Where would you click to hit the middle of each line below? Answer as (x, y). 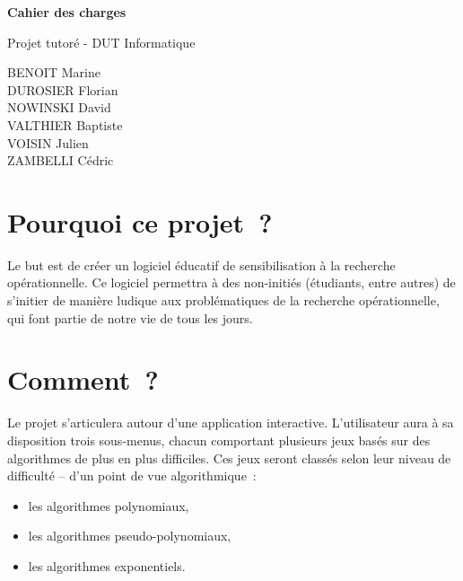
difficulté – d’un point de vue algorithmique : (132, 475)
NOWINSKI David (59, 107)
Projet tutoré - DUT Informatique (101, 42)
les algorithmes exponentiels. (107, 565)
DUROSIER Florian (63, 89)
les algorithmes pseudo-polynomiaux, (130, 536)
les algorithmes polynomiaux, (109, 505)
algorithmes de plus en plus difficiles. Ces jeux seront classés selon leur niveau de (229, 458)
